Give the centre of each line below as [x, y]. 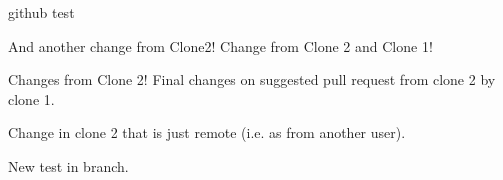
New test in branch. [68, 165]
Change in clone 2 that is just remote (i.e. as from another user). [207, 132]
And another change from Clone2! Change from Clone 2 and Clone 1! [220, 45]
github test [41, 12]
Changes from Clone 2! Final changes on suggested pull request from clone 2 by [252, 79]
